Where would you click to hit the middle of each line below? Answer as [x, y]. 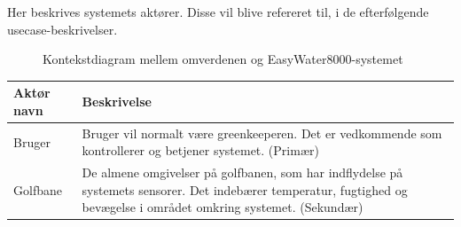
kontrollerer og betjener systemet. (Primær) [200, 150]
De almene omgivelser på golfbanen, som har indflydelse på [242, 172]
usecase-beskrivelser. [63, 29]
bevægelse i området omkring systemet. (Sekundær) [223, 207]
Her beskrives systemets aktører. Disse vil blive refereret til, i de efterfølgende [218, 12]
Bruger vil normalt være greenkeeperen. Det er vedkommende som [262, 133]
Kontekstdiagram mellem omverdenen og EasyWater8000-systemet [223, 59]
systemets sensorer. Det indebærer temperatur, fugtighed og [245, 189]
